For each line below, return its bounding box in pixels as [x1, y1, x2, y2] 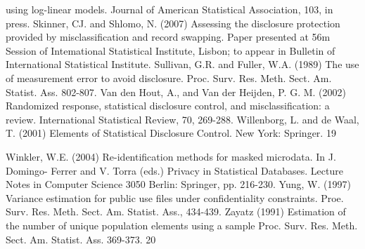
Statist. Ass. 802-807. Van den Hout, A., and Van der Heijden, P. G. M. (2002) [6, 84, 346, 99]
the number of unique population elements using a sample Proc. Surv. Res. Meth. [6, 217, 358, 232]
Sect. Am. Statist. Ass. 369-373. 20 [6, 231, 156, 246]
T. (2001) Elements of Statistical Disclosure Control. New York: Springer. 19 [6, 126, 336, 140]
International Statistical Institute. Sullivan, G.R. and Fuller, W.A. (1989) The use [6, 57, 359, 72]
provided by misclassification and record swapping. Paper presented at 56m [6, 29, 331, 44]
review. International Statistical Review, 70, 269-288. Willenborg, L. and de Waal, [6, 112, 359, 126]
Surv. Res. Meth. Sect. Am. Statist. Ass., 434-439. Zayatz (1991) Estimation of [6, 204, 346, 219]
